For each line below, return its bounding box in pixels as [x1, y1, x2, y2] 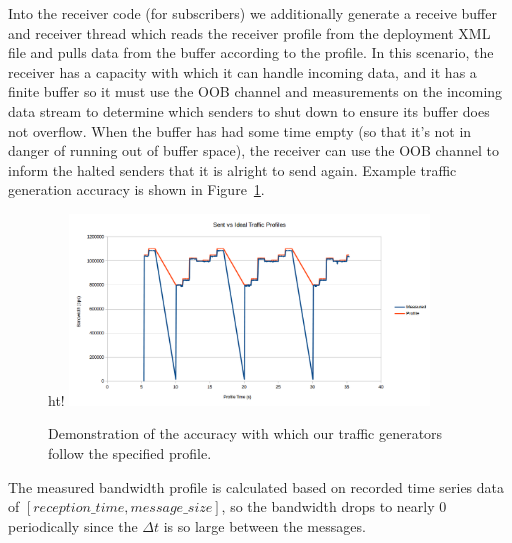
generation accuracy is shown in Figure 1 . [8, 179, 265, 200]
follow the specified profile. [48, 442, 212, 463]
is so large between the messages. [163, 515, 366, 536]
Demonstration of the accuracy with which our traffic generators [48, 423, 443, 444]
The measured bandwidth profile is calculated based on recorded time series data [8, 476, 505, 497]
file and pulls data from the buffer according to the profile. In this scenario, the [8, 42, 494, 63]
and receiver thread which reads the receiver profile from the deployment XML [8, 22, 491, 43]
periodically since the [8, 515, 138, 536]
